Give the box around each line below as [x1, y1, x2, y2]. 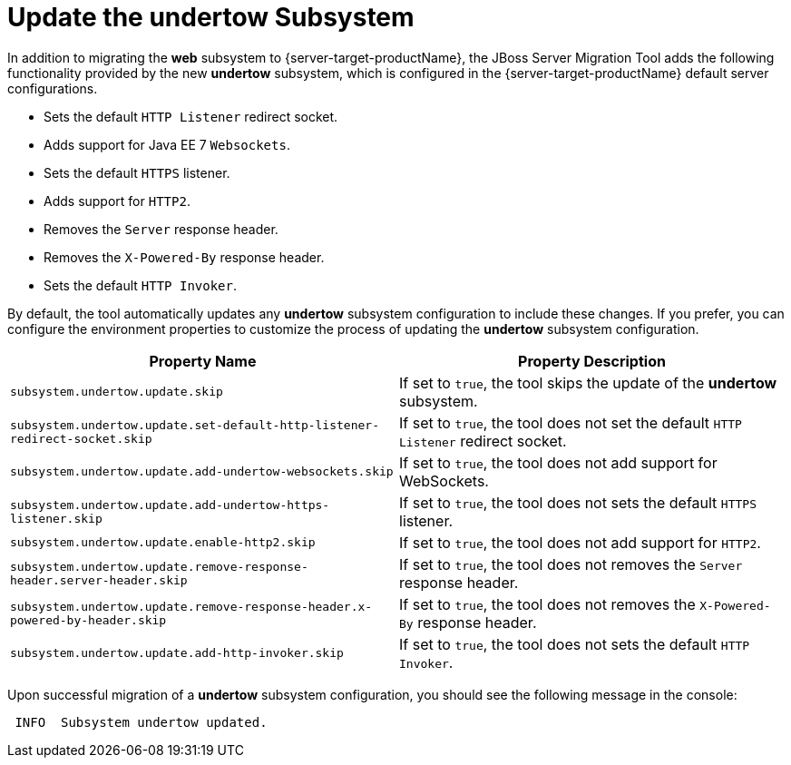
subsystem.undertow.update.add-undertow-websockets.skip [10, 465, 394, 479]
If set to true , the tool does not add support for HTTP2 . [399, 533, 761, 552]
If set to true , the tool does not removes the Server [399, 554, 743, 574]
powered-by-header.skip [10, 613, 167, 627]
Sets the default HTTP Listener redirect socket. [44, 108, 338, 124]
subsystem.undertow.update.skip [10, 385, 223, 399]
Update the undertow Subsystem [7, 2, 415, 33]
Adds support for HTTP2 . [44, 192, 190, 209]
